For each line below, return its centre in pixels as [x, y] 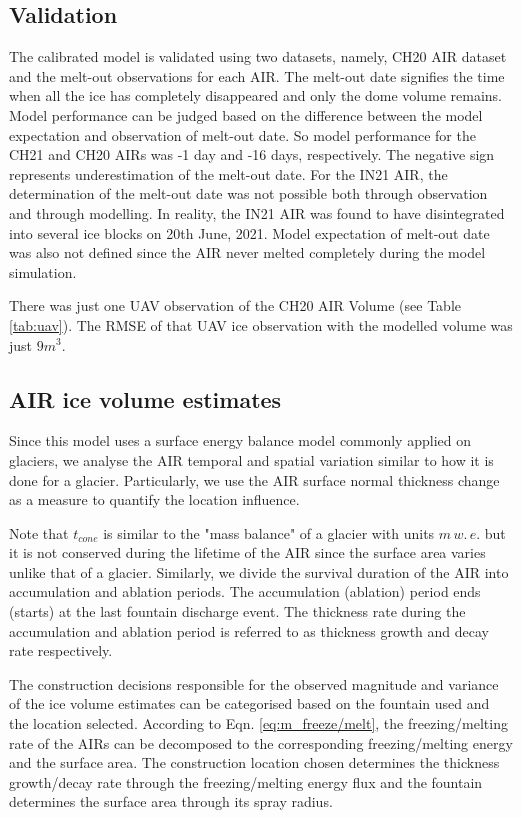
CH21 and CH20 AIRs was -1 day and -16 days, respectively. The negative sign [252, 154]
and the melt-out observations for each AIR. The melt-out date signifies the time [257, 75]
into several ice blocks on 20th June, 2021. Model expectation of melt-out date [249, 232]
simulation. [43, 271]
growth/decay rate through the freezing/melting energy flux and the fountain [246, 781]
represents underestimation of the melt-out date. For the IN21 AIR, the [228, 173]
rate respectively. [61, 650]
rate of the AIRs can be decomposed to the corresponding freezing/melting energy [261, 742]
